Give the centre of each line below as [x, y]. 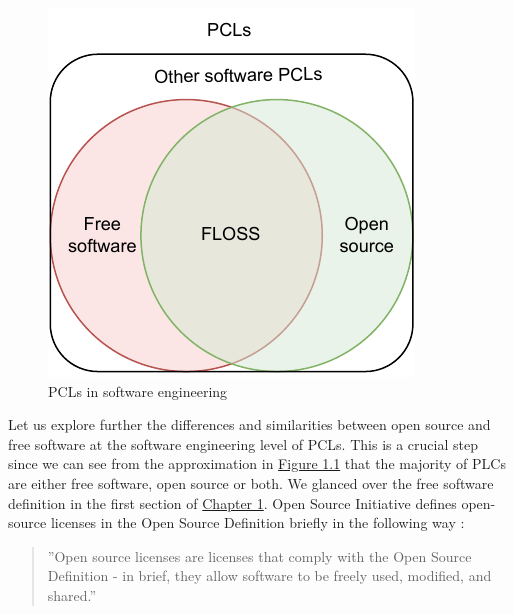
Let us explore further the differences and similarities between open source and [249, 424]
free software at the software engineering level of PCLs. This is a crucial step [243, 443]
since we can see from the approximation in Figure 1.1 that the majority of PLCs [257, 463]
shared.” [72, 594]
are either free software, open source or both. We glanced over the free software [251, 482]
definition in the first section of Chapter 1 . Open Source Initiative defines [232, 502]
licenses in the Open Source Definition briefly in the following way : [257, 522]
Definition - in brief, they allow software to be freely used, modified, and [269, 575]
